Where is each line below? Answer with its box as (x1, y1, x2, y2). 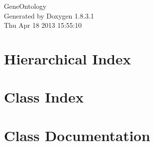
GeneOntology (4, 1, 47, 11)
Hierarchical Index (4, 48, 131, 68)
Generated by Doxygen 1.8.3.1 (4, 10, 94, 21)
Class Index (4, 87, 84, 107)
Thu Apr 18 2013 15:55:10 (4, 20, 82, 30)
